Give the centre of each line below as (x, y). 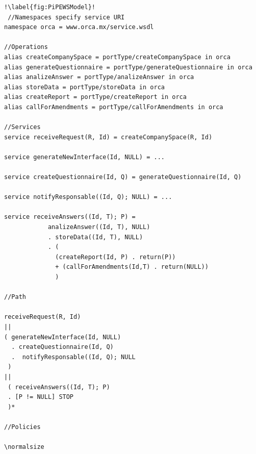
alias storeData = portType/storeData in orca (84, 87)
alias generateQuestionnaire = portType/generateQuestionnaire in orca (128, 67)
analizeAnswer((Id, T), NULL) (99, 227)
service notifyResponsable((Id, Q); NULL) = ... (88, 197)
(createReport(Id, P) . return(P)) (116, 257)
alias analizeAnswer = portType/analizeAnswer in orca (99, 77)
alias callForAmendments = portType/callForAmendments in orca (114, 107)
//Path (15, 297)
